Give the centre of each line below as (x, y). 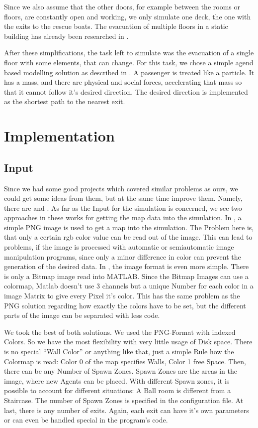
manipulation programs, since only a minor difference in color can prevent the (123, 256)
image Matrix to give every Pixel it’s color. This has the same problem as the (122, 296)
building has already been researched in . (66, 36)
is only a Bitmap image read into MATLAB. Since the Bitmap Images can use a (126, 276)
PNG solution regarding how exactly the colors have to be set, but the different (125, 305)
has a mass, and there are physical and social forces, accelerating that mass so (123, 82)
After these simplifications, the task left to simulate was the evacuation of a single (129, 53)
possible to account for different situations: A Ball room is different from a (118, 390)
